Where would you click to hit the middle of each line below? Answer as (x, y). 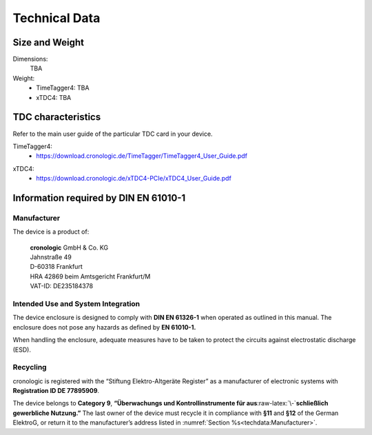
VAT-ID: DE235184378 (61, 286)
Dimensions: (30, 59)
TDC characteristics (57, 117)
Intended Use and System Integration (76, 303)
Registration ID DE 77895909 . (56, 391)
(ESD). (22, 350)
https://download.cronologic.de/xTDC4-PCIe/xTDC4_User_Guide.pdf (134, 179)
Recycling (30, 367)
